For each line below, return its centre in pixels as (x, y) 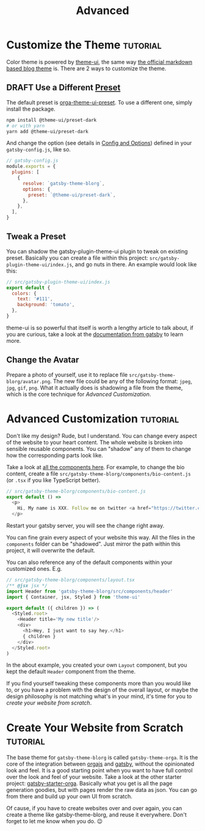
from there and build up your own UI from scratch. (70, 796)
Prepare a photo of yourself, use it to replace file (67, 375)
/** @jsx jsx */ (27, 585)
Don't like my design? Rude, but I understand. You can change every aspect (102, 436)
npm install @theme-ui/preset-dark (52, 120)
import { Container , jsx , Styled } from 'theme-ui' (73, 597)
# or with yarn (26, 126)
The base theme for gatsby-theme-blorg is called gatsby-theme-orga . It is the (102, 758)
